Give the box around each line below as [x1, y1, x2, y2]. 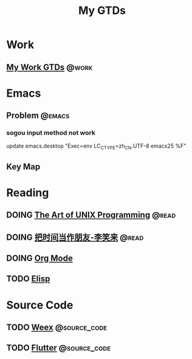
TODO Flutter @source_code [6, 343, 111, 353]
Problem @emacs [6, 111, 70, 121]
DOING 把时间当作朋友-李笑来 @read [6, 232, 144, 242]
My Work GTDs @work [6, 62, 93, 72]
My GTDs [78, 4, 126, 18]
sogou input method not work [6, 129, 95, 137]
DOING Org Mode [6, 253, 73, 263]
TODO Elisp [6, 274, 50, 284]
